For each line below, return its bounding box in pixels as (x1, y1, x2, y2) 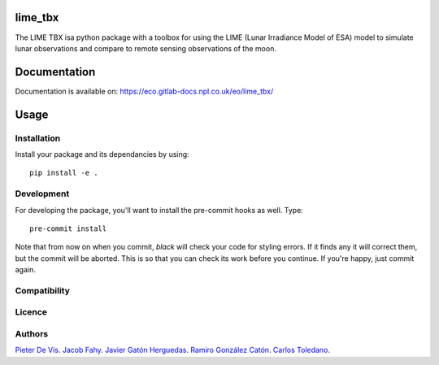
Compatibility (15, 285, 71, 296)
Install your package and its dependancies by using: (15, 149, 190, 159)
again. (15, 265, 37, 275)
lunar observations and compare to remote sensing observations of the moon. (15, 43, 276, 53)
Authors (15, 328, 49, 339)
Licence (15, 306, 48, 318)
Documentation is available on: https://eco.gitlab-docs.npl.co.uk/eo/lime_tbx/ (15, 86, 274, 96)
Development (15, 188, 70, 199)
